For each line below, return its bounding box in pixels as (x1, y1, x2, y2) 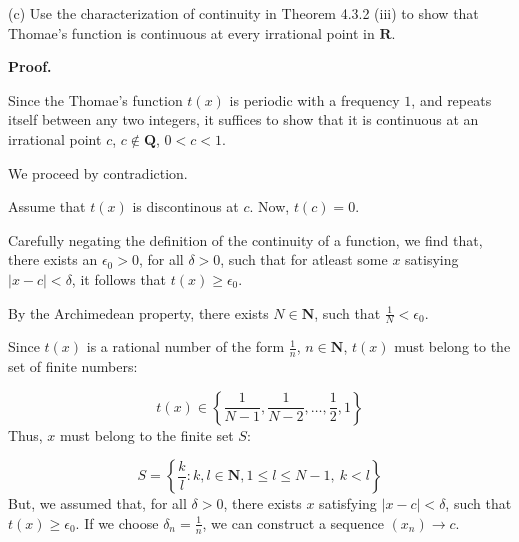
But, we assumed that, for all (8, 493, 187, 514)
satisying (405, 249, 459, 270)
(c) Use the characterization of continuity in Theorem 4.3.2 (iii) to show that (8, 3, 479, 23)
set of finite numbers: (8, 356, 138, 377)
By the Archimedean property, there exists (8, 302, 269, 323)
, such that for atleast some (220, 249, 388, 270)
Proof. (8, 56, 52, 77)
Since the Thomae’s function (8, 89, 183, 110)
